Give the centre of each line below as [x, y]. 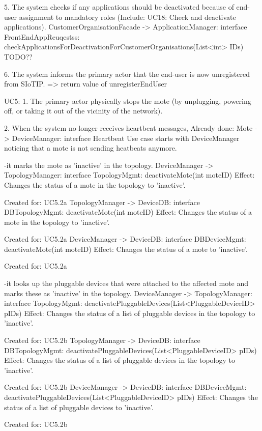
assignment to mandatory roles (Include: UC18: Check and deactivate [127, 17]
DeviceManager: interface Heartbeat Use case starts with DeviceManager [126, 138]
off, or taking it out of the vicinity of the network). [83, 111]
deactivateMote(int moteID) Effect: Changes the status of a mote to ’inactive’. [126, 249]
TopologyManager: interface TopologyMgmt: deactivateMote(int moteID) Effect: [129, 175]
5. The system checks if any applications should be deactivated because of [119, 7]
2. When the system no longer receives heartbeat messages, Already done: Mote [128, 127]
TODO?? [18, 56]
